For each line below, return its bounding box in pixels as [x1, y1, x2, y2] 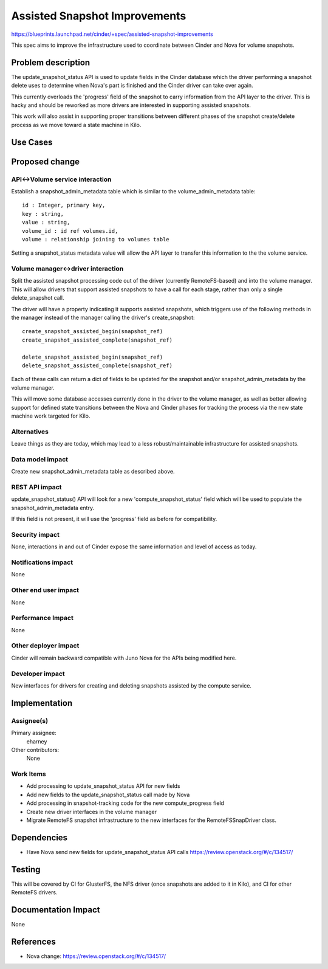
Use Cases [11, 137, 53, 147]
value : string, [22, 219, 70, 226]
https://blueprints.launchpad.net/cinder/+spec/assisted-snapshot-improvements [11, 30, 214, 38]
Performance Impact [11, 614, 74, 622]
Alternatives [11, 427, 49, 436]
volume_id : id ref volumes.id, [22, 227, 118, 234]
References [11, 936, 56, 947]
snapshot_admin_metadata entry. [11, 504, 94, 511]
